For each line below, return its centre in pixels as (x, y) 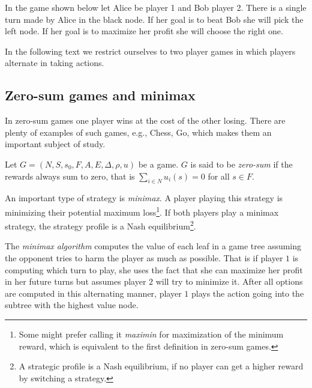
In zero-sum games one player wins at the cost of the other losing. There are (145, 120)
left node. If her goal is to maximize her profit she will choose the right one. (144, 31)
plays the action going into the (247, 293)
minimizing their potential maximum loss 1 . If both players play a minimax (142, 211)
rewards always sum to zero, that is (70, 176)
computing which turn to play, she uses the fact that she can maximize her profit (154, 269)
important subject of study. (55, 144)
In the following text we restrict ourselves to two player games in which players (150, 51)
